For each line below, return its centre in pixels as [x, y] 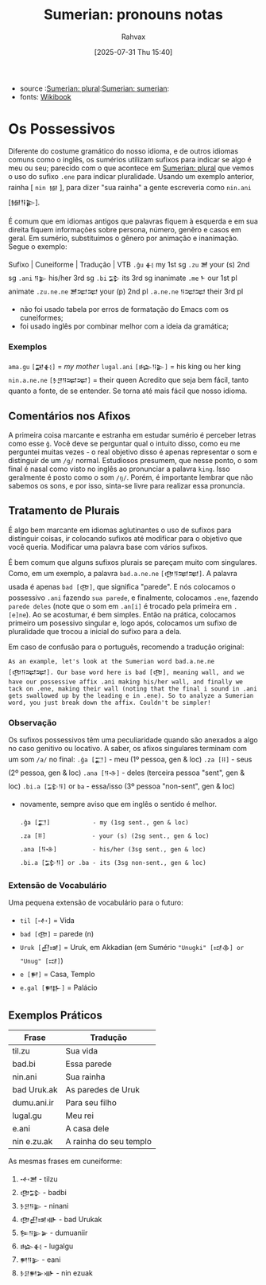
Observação [33, 722]
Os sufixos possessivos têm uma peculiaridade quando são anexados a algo [133, 740]
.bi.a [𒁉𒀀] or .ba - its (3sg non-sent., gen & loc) [113, 863]
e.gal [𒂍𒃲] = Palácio [58, 987]
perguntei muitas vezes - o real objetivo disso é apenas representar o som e [133, 452]
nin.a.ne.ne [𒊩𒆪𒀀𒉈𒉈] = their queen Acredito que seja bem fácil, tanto [128, 380]
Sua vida [81, 1051]
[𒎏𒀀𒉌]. [24, 202]
